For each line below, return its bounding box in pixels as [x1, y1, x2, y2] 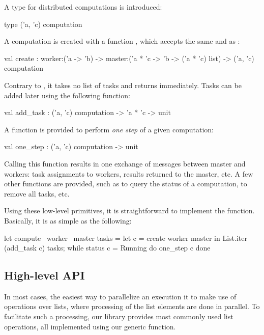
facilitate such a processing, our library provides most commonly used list [4, 311, 233, 322]
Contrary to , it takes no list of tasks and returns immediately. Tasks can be [4, 79, 242, 90]
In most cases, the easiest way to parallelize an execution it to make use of [4, 291, 237, 301]
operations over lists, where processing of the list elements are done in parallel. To [4, 301, 260, 312]
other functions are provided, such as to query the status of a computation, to [4, 178, 247, 189]
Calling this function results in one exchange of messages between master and [4, 158, 246, 169]
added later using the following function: [4, 90, 130, 100]
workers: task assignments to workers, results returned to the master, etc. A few [4, 168, 253, 179]
